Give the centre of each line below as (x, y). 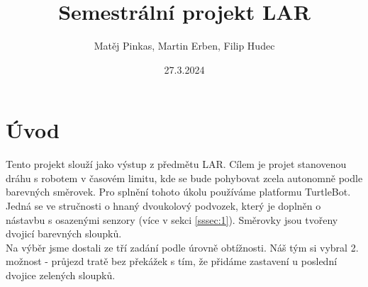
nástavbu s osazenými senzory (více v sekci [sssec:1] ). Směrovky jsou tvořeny (172, 219)
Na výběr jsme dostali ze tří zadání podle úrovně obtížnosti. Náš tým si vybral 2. (182, 247)
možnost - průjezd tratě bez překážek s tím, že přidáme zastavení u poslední (172, 261)
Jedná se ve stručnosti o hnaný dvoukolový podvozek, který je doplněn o (163, 206)
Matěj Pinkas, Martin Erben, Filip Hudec (184, 46)
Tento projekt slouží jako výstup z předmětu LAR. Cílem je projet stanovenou (176, 164)
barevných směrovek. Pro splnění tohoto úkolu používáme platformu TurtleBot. (178, 192)
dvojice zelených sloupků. (61, 275)
